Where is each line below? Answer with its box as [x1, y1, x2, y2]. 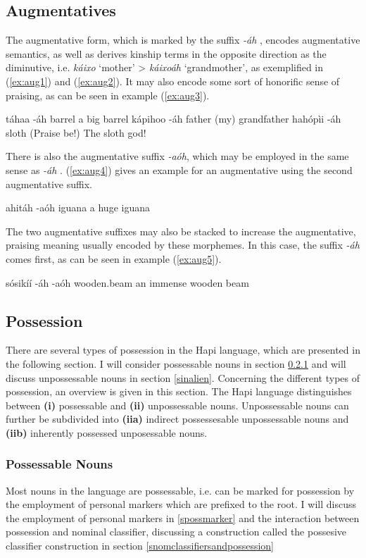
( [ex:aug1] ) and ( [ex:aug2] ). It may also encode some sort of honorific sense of [6, 73, 340, 88]
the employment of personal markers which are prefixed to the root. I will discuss [6, 497, 356, 512]
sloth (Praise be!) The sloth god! [6, 125, 146, 139]
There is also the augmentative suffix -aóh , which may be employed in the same [6, 149, 349, 163]
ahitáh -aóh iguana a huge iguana [6, 200, 150, 215]
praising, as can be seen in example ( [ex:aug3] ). [6, 87, 210, 102]
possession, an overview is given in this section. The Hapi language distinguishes [6, 384, 352, 399]
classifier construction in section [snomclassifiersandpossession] [6, 538, 274, 553]
